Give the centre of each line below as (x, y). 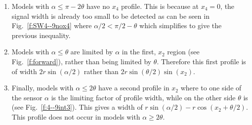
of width (24, 71)
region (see (183, 52)
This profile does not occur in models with (76, 116)
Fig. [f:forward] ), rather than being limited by (82, 61)
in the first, (139, 52)
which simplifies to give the (181, 25)
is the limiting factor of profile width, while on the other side (143, 97)
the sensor (27, 97)
